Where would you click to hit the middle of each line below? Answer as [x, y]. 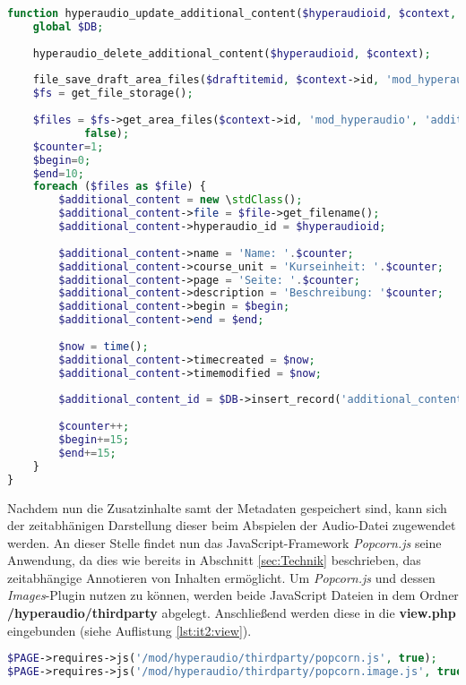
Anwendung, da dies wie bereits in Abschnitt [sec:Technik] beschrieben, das [214, 560]
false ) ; [107, 133]
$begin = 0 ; [62, 160]
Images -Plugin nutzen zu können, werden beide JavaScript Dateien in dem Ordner [233, 595]
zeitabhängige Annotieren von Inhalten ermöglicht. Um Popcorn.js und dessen [221, 577]
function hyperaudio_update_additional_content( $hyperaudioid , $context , [232, 13]
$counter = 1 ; [68, 146]
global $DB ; [68, 26]
